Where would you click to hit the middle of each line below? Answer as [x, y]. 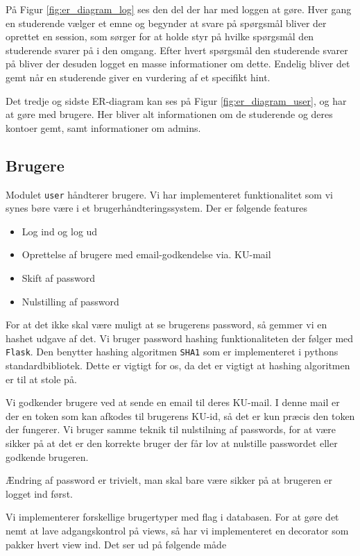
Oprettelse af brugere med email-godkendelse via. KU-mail [146, 254]
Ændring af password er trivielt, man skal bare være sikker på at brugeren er [169, 480]
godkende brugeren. [47, 456]
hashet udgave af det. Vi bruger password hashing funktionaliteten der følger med [180, 338]
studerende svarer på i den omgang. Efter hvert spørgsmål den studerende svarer [177, 50]
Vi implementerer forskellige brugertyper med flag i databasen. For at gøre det [172, 517]
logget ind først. [39, 493]
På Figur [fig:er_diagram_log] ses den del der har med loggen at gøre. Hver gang [179, 9]
